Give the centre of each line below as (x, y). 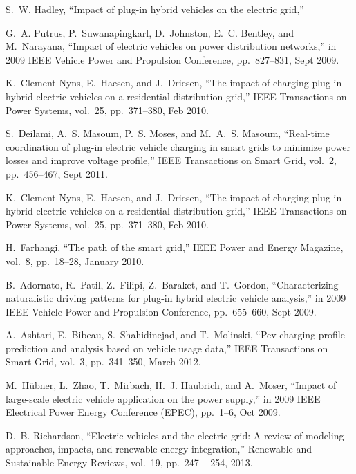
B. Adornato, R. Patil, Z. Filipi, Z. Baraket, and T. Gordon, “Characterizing (172, 284)
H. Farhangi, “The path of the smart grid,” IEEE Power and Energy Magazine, (175, 247)
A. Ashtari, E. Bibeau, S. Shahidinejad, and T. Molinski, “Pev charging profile (175, 335)
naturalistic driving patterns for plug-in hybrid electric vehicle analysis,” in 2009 (176, 298)
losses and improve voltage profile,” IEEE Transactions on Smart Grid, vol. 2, (171, 160)
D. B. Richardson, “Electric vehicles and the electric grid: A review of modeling (175, 435)
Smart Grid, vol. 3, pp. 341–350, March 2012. (103, 362)
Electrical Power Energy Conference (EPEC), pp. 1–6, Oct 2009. (143, 412)
